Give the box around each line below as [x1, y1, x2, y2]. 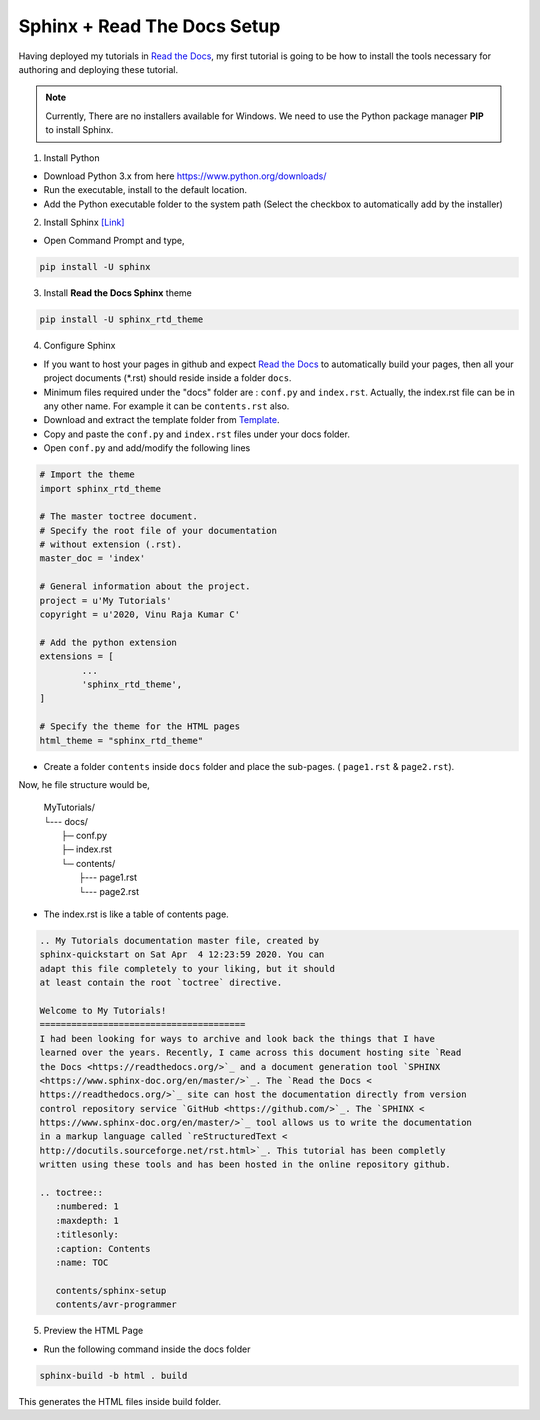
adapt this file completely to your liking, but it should [39, 963, 335, 974]
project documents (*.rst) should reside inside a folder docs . [43, 372, 292, 384]
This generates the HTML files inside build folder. [18, 1395, 222, 1407]
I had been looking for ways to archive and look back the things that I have [39, 1033, 435, 1044]
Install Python [43, 151, 100, 164]
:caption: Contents [55, 1243, 151, 1254]
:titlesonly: [55, 1229, 120, 1240]
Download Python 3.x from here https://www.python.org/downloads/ [43, 170, 327, 182]
